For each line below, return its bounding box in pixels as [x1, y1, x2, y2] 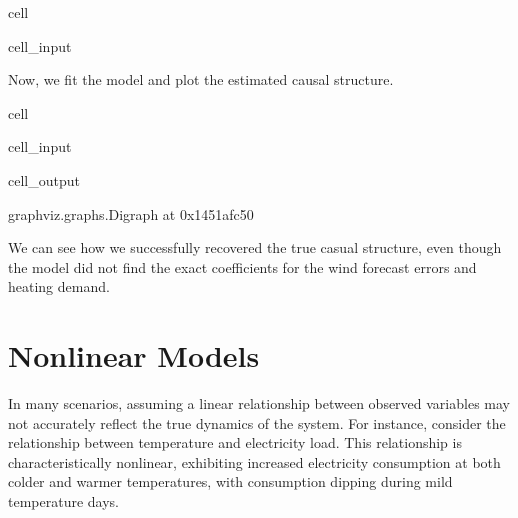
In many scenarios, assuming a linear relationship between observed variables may [8, 393, 510, 414]
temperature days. [8, 491, 119, 512]
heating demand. [8, 276, 110, 297]
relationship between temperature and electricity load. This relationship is [8, 432, 462, 453]
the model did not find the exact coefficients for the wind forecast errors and [8, 256, 477, 277]
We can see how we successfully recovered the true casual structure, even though [8, 237, 502, 258]
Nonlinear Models [8, 335, 260, 376]
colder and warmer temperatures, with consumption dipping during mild [8, 471, 453, 492]
